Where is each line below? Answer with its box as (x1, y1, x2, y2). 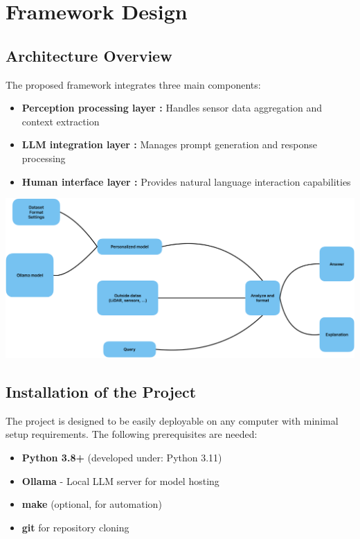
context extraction (21, 114, 100, 128)
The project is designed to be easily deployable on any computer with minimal (6, 413, 339, 427)
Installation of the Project (6, 380, 197, 402)
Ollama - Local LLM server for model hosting (21, 473, 219, 488)
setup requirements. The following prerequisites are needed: (6, 427, 258, 441)
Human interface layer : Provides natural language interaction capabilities (21, 174, 351, 188)
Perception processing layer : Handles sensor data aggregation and (21, 100, 322, 115)
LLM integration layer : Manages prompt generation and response (21, 137, 317, 152)
